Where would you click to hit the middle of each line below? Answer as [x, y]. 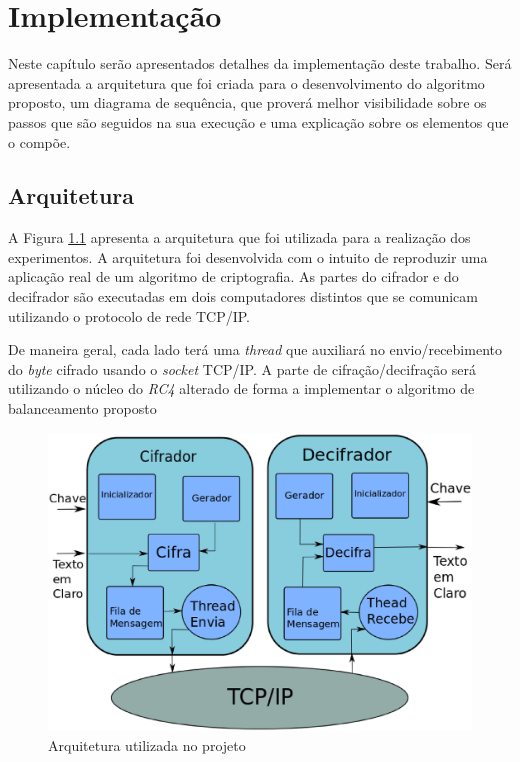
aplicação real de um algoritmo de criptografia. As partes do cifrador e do [233, 276]
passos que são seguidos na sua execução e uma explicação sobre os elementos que [258, 121]
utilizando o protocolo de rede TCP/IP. [129, 315]
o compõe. [39, 141]
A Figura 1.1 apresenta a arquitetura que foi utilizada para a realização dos [239, 237]
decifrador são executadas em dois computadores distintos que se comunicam [243, 296]
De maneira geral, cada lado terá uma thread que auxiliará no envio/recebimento [255, 349]
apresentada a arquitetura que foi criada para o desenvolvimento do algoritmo [246, 82]
